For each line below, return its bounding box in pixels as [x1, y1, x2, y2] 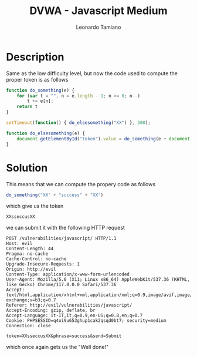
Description [6, 50, 64, 63]
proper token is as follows [6, 76, 69, 83]
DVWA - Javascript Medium [29, 4, 168, 18]
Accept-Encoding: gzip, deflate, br [6, 307, 96, 314]
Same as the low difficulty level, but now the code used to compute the [6, 69, 178, 77]
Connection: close [6, 323, 51, 329]
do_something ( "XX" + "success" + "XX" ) [6, 192, 104, 198]
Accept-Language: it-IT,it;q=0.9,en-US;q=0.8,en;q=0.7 [6, 313, 143, 318]
